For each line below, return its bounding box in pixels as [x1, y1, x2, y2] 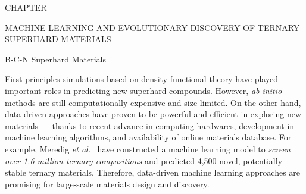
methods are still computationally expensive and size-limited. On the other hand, [5, 96, 301, 108]
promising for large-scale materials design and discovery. [5, 177, 210, 190]
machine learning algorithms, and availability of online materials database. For [5, 131, 292, 143]
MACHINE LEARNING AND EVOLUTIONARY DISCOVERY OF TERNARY [5, 21, 300, 33]
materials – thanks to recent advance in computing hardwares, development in [5, 119, 295, 132]
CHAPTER [5, 1, 47, 13]
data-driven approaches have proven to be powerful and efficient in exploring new [5, 108, 302, 120]
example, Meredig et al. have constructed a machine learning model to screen [5, 142, 291, 155]
